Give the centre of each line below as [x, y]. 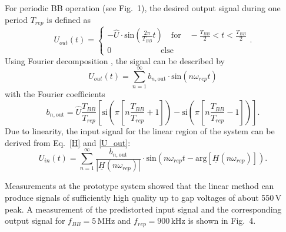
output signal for [35, 221]
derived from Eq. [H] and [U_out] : [68, 142]
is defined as [69, 19]
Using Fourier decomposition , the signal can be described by [115, 60]
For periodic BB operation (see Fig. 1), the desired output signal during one [143, 8]
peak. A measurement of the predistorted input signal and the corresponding [143, 209]
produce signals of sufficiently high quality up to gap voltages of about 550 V [143, 198]
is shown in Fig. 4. [222, 221]
